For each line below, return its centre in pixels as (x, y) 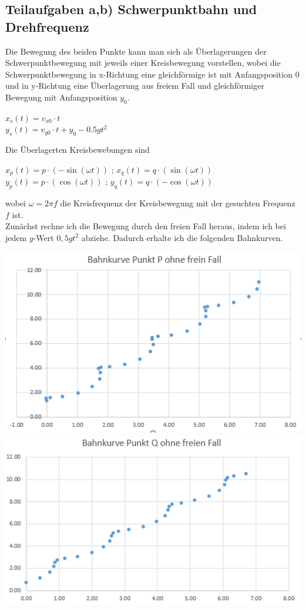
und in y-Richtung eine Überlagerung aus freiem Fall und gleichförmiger (135, 86)
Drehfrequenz (47, 26)
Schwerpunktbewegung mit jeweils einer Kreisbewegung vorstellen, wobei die (143, 63)
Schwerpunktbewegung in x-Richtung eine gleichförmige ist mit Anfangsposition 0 (152, 74)
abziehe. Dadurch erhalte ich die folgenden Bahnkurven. (182, 237)
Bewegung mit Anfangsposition (61, 97)
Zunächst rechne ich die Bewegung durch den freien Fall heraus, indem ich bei (146, 226)
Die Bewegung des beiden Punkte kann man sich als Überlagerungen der (136, 51)
